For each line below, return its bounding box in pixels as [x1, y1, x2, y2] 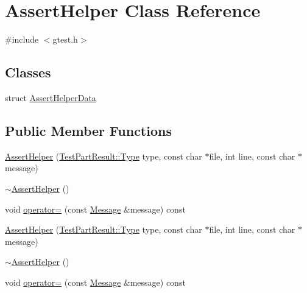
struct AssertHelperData [5, 91, 96, 104]
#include [5, 33, 39, 46]
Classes [5, 63, 51, 82]
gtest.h [52, 33, 78, 46]
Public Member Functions [5, 121, 172, 139]
